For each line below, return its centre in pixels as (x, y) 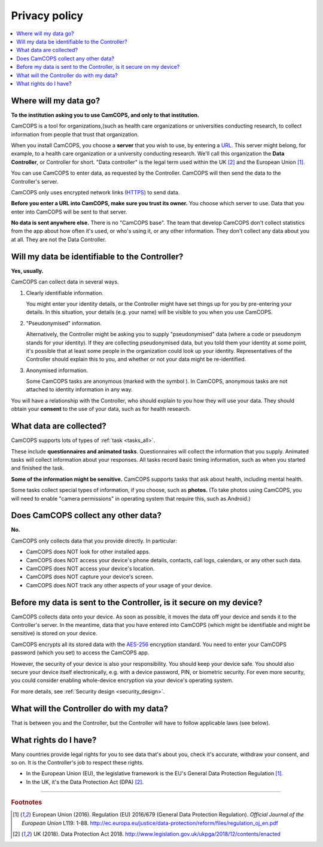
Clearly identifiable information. (65, 293)
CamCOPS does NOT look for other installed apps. (88, 552)
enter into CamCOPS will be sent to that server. (69, 212)
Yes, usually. (28, 271)
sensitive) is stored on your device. (54, 633)
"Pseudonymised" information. (64, 323)
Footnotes (27, 803)
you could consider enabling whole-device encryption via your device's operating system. (122, 680)
